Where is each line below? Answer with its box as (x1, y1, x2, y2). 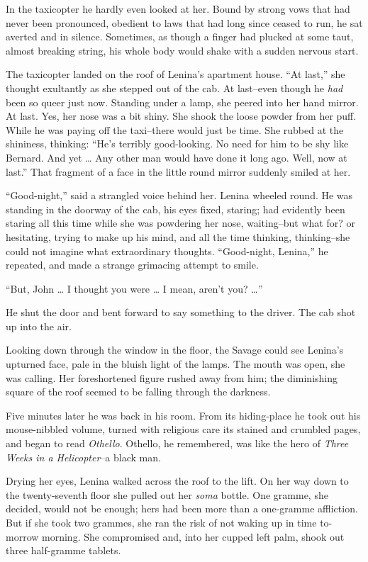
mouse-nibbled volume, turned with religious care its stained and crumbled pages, (6, 422, 361, 437)
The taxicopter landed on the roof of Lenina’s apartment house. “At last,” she (6, 67, 345, 82)
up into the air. (6, 318, 72, 333)
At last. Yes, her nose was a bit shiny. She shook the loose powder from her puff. (6, 108, 357, 123)
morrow (6, 529, 39, 544)
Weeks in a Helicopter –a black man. (6, 449, 161, 464)
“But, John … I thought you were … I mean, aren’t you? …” (6, 281, 263, 296)
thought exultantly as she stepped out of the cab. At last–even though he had (6, 80, 343, 95)
